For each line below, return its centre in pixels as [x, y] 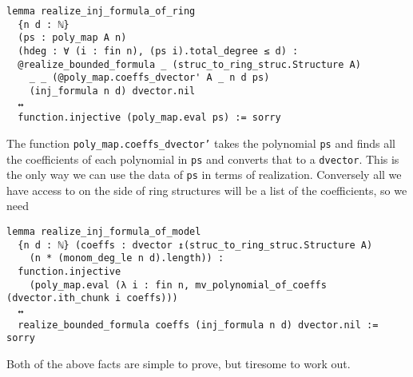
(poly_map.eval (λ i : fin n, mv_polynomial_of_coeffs [178, 285]
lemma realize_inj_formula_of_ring [101, 11]
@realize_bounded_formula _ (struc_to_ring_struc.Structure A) [189, 64]
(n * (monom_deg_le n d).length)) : [127, 258]
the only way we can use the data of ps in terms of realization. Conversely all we [204, 175]
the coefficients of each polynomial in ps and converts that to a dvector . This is [203, 159]
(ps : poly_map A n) [72, 38]
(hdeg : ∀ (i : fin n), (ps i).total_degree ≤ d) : [158, 51]
